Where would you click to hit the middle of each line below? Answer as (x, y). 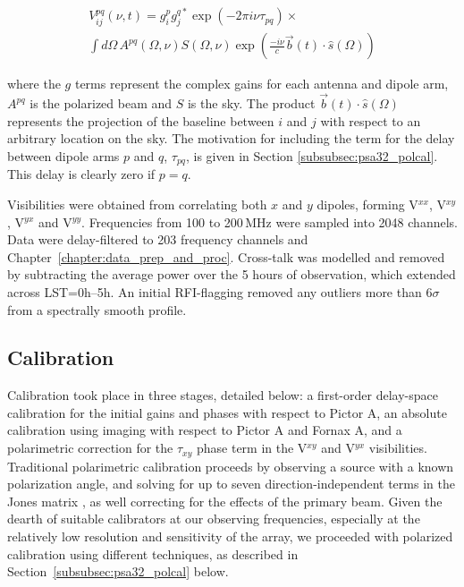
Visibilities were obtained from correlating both (137, 204)
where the (34, 84)
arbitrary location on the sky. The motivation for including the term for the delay (231, 138)
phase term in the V (252, 448)
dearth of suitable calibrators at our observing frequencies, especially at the (214, 519)
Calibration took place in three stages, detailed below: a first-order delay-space (223, 395)
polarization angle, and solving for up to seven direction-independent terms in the (231, 484)
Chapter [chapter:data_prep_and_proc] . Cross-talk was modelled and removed (226, 256)
